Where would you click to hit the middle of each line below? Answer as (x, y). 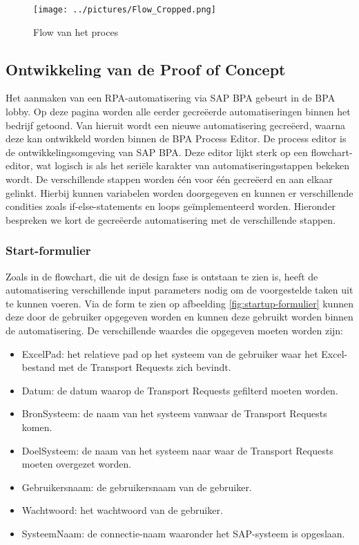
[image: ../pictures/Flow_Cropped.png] (125, 10)
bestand (38, 367)
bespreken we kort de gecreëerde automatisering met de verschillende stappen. (171, 219)
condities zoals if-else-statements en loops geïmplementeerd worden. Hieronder (171, 206)
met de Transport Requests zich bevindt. (145, 367)
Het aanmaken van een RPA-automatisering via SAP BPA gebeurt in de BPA (171, 98)
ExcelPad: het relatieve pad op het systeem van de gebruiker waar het (170, 353)
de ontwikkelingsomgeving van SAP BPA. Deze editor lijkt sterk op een (157, 152)
